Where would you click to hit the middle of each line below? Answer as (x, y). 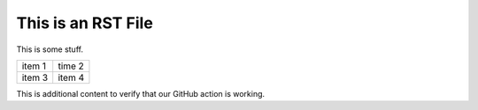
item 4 (71, 77)
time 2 (71, 66)
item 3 (35, 77)
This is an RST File (85, 23)
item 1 (34, 66)
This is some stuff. (50, 49)
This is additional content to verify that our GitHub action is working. (141, 93)
